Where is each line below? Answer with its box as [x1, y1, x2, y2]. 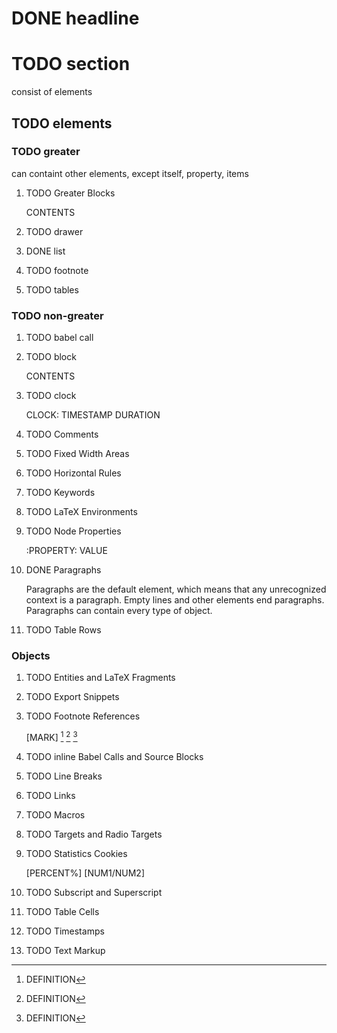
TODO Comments [25, 428, 99, 441]
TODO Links [25, 790, 76, 802]
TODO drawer [25, 225, 84, 237]
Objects [11, 649, 51, 663]
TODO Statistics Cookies [25, 848, 128, 860]
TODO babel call [25, 332, 94, 344]
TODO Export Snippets [25, 691, 120, 703]
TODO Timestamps [25, 925, 105, 937]
